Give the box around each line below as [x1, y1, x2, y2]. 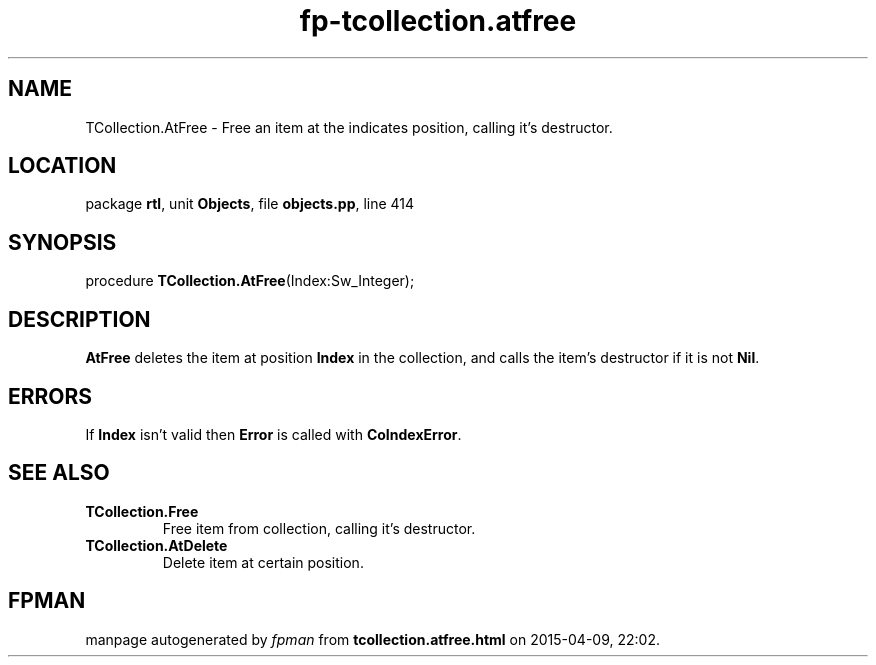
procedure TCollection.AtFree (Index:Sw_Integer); [85, 272, 415, 290]
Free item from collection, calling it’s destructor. [162, 519, 476, 537]
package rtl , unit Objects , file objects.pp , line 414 [85, 195, 415, 213]
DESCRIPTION [8, 306, 151, 332]
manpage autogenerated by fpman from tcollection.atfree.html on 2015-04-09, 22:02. [85, 630, 660, 648]
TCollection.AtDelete [85, 536, 228, 554]
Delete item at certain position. [162, 553, 364, 571]
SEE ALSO [8, 460, 110, 486]
